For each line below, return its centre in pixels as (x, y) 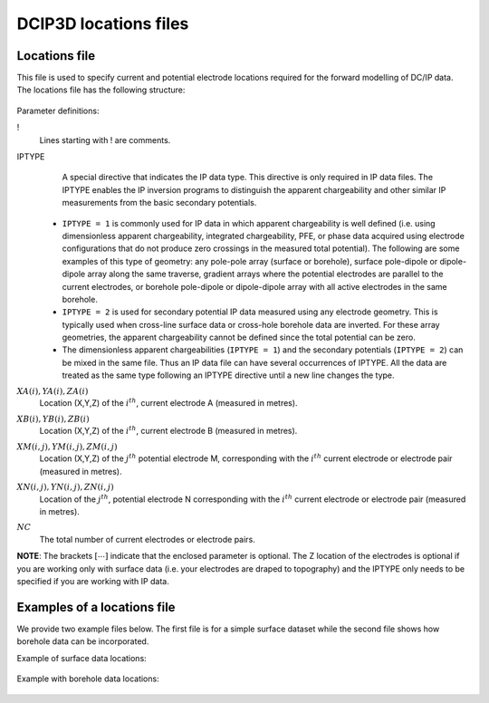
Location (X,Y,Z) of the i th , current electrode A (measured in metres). (168, 403)
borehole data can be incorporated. (83, 641)
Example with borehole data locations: (88, 679)
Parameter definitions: (58, 111)
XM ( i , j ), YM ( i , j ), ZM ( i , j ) (67, 447)
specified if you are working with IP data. (93, 582)
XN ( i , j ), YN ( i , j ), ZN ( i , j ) (65, 487)
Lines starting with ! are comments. (105, 140)
